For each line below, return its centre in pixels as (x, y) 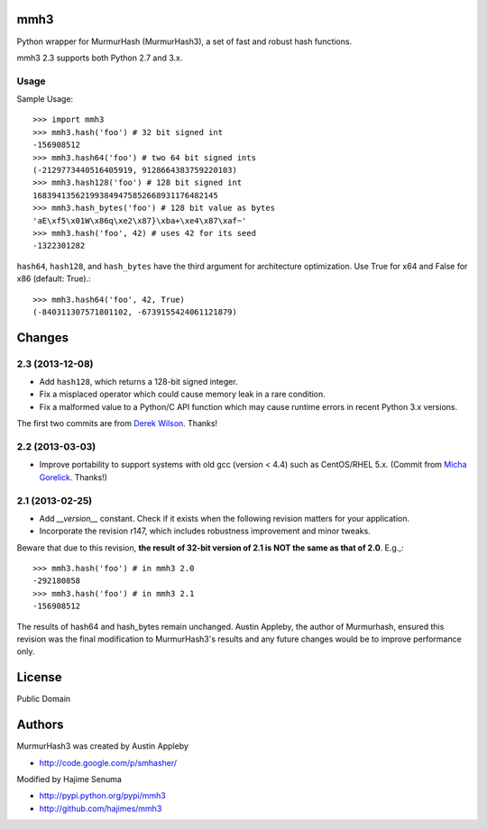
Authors (40, 725)
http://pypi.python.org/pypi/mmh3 (102, 796)
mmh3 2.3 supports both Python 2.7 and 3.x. (100, 58)
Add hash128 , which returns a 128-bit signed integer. (138, 382)
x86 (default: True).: (54, 278)
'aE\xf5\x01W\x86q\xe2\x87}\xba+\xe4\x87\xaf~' (140, 220)
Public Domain (44, 699)
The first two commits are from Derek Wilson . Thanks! (117, 424)
